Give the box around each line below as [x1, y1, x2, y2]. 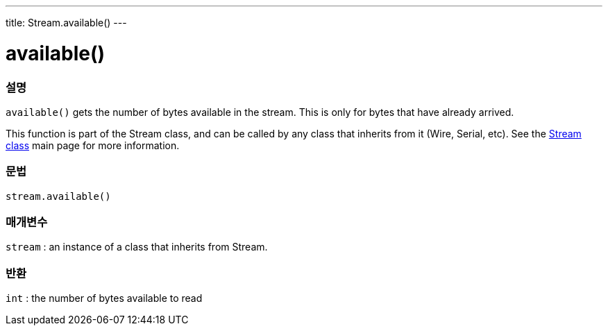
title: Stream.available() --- [6, 17, 127, 28]
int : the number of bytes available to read [6, 292, 203, 305]
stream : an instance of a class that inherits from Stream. [6, 241, 268, 253]
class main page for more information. [6, 139, 180, 151]
